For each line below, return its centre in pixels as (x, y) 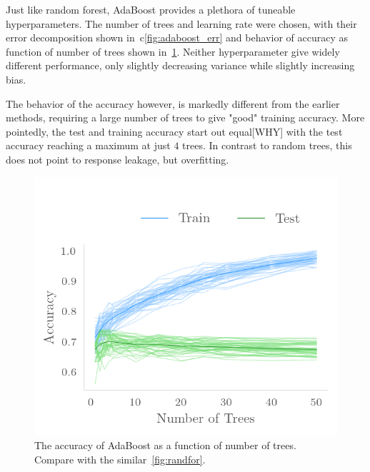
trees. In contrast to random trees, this (267, 145)
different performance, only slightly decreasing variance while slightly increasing (180, 65)
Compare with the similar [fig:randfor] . (120, 459)
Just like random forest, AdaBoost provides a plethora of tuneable (151, 9)
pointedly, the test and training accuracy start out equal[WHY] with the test (174, 131)
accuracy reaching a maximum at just (88, 145)
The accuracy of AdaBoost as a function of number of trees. (165, 445)
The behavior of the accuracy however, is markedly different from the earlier (173, 103)
